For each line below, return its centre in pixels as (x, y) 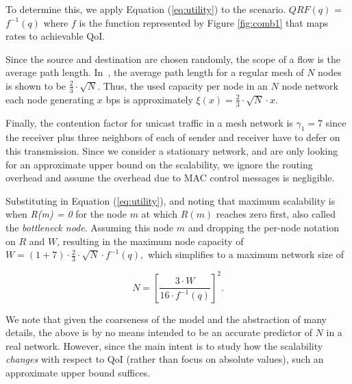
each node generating (50, 99)
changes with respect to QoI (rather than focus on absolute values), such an (165, 359)
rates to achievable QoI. (55, 36)
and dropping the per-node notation (263, 227)
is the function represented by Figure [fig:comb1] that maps (204, 22)
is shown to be (36, 85)
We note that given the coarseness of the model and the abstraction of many (166, 319)
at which (160, 214)
